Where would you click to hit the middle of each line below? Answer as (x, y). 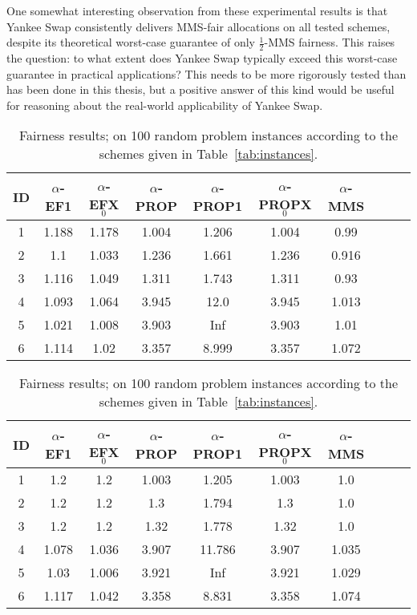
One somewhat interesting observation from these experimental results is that (197, 10)
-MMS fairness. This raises (330, 42)
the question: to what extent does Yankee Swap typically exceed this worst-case (202, 58)
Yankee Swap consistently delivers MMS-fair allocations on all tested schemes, (198, 26)
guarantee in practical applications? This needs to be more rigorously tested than (206, 73)
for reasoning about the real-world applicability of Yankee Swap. (165, 105)
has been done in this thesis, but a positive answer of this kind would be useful (200, 89)
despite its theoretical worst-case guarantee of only (131, 42)
